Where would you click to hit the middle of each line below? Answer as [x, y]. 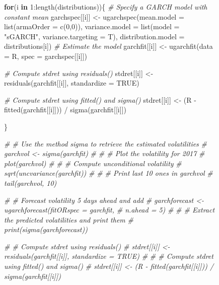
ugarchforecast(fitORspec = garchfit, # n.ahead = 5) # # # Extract [109, 210]
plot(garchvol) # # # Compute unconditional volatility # [93, 163]
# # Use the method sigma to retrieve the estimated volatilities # [105, 143]
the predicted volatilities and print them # [69, 219]
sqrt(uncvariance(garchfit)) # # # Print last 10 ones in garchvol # [108, 173]
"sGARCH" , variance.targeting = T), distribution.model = [94, 36]
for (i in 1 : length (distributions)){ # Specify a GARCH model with [106, 7]
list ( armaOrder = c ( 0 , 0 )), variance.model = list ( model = [92, 26]
